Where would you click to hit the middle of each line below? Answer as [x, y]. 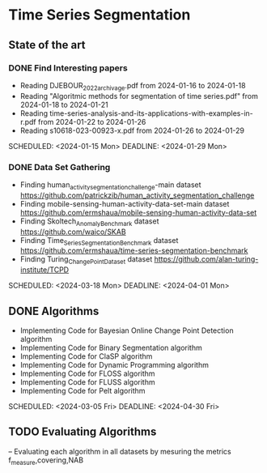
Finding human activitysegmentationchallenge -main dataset [110, 185]
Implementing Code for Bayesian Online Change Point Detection [127, 330]
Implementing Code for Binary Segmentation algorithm [111, 347]
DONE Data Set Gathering [59, 167]
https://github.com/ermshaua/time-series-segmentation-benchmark [134, 251]
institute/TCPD [44, 270]
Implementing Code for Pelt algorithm [83, 390]
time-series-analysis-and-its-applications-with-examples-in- [151, 113]
